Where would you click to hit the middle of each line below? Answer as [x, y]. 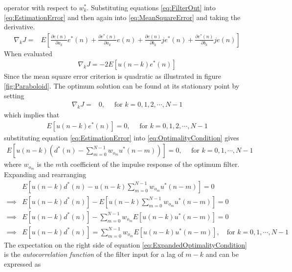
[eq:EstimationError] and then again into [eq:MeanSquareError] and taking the [122, 17]
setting [14, 95]
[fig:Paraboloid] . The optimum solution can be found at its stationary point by [122, 86]
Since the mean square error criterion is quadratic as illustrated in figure [113, 76]
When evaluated [28, 53]
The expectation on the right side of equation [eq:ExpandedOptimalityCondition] [126, 244]
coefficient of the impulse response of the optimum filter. [155, 164]
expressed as [22, 264]
